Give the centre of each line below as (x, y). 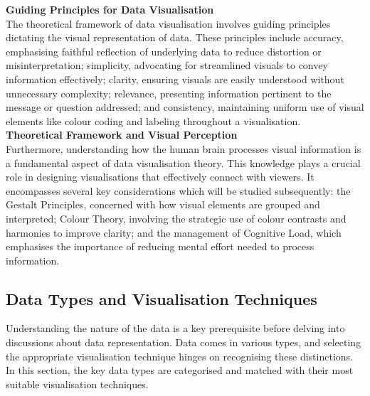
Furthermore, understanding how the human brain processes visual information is (184, 148)
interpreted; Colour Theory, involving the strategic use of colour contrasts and (176, 218)
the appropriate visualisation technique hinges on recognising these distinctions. (179, 356)
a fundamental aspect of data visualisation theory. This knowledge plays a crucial (183, 162)
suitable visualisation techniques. (77, 384)
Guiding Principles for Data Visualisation (110, 9)
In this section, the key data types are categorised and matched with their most (180, 370)
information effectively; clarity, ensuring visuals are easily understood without (175, 79)
